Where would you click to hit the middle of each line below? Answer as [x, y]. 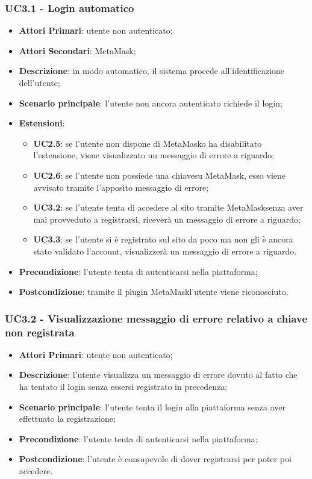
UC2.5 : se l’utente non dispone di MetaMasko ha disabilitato [148, 143]
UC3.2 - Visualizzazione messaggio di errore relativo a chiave [156, 318]
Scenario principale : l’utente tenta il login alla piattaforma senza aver [152, 406]
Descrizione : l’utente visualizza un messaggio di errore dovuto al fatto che [158, 375]
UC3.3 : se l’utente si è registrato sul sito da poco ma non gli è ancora [163, 239]
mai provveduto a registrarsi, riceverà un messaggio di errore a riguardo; [167, 219]
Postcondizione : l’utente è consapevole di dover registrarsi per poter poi [155, 459]
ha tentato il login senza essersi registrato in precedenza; [123, 387]
